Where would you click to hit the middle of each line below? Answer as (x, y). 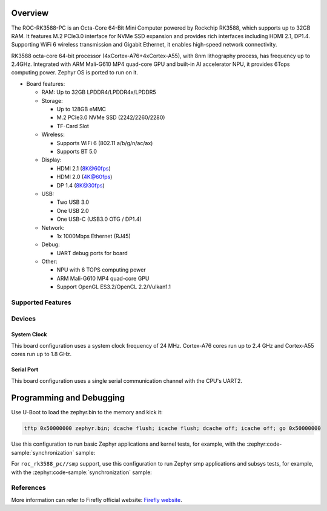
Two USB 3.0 (73, 202)
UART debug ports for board (92, 253)
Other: (49, 262)
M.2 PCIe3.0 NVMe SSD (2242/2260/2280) (111, 117)
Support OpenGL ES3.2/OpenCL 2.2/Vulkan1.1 (114, 287)
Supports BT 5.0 (77, 151)
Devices (24, 319)
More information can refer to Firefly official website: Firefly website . (97, 500)
